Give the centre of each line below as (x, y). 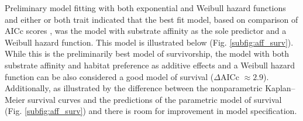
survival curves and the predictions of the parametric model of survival (155, 99)
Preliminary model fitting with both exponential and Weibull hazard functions (145, 8)
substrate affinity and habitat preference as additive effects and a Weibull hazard (150, 65)
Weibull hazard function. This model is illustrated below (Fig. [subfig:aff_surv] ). (149, 42)
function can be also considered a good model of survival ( (109, 76)
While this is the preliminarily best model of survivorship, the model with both (147, 53)
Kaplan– (280, 88)
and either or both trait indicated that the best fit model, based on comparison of (151, 19)
